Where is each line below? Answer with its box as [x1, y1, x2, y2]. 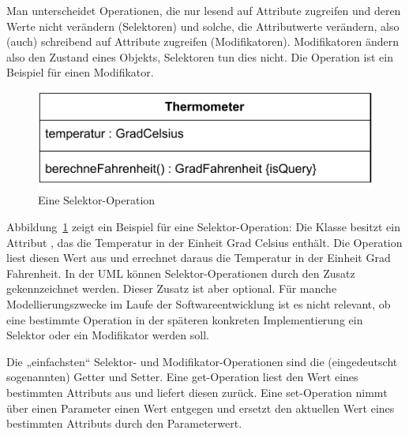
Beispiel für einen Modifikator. [6, 64, 154, 80]
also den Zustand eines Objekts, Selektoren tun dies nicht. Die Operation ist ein [6, 48, 393, 65]
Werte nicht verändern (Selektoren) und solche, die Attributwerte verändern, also [6, 17, 400, 34]
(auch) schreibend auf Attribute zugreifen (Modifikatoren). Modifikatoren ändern [6, 33, 400, 50]
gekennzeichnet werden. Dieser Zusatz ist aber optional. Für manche [6, 280, 337, 297]
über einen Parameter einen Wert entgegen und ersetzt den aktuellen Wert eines [6, 399, 395, 416]
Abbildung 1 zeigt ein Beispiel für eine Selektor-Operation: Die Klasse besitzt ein [6, 219, 401, 235]
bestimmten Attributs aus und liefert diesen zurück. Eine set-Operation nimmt [6, 383, 388, 400]
